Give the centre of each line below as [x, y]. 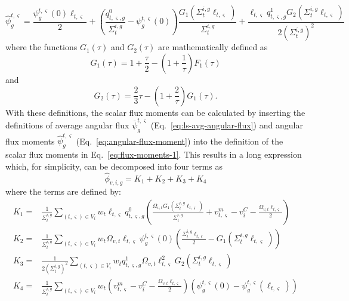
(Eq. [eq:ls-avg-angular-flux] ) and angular [227, 125]
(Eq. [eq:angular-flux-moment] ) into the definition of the [180, 141]
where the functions [41, 47]
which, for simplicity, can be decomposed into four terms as [114, 166]
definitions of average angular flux [67, 125]
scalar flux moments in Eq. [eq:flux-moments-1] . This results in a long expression [154, 154]
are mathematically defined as [213, 47]
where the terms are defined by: [63, 191]
